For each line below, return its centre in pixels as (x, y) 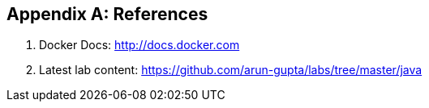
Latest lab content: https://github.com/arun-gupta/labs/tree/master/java (231, 70)
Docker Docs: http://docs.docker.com (139, 45)
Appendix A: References (107, 14)
